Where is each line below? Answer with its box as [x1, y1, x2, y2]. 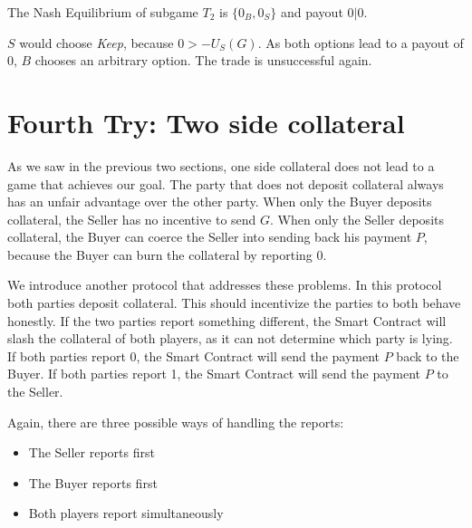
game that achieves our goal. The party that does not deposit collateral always [7, 174, 444, 193]
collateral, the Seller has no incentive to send [7, 209, 256, 228]
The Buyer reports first [28, 473, 158, 492]
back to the [396, 346, 459, 365]
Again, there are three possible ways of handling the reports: [7, 412, 344, 431]
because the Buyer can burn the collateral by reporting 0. [7, 245, 327, 264]
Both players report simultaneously [28, 504, 224, 523]
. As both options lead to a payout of [257, 33, 464, 52]
